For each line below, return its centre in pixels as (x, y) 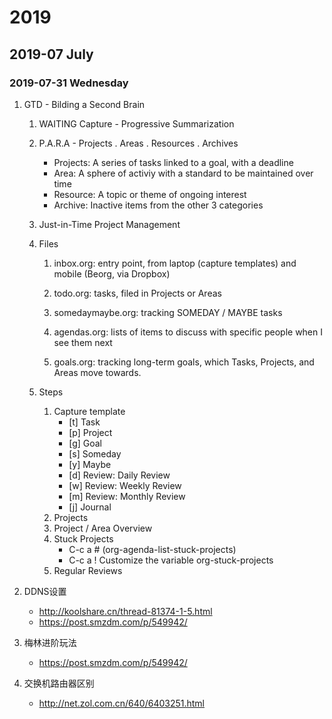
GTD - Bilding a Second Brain (84, 104)
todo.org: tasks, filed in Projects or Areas (137, 293)
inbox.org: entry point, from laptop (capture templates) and (175, 263)
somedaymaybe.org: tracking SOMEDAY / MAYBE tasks (168, 312)
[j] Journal (90, 507)
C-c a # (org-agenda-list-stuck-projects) (152, 549)
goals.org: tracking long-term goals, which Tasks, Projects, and (184, 362)
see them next (83, 342)
